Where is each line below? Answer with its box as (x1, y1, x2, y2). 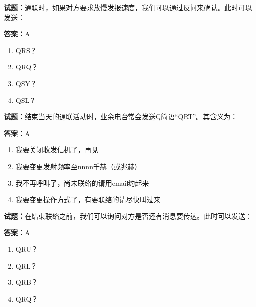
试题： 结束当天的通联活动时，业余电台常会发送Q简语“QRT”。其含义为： (4, 111, 238, 122)
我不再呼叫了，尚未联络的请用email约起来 (15, 177, 149, 188)
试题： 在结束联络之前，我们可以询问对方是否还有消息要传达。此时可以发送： (4, 210, 252, 221)
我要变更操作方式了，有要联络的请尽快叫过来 (15, 194, 160, 205)
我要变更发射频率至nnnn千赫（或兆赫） (15, 161, 141, 171)
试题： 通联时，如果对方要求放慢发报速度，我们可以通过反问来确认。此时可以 (4, 2, 252, 12)
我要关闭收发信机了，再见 (15, 144, 98, 155)
